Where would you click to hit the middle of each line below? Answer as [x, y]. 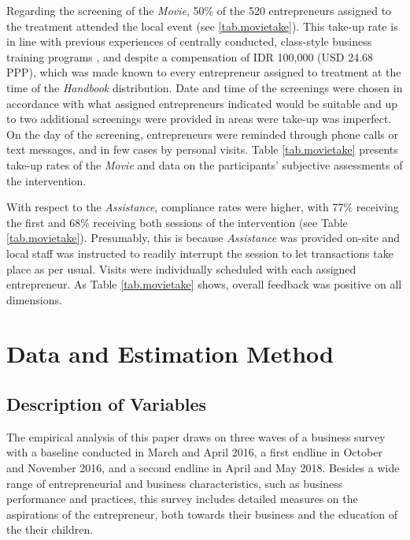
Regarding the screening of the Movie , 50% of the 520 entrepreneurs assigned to [199, 10]
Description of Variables [107, 404]
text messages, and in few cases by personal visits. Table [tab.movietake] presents [202, 149]
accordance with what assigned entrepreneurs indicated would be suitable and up [202, 103]
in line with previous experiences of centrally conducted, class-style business [189, 41]
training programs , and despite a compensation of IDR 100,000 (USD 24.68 [190, 56]
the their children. [50, 529]
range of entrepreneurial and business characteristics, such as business [175, 483]
